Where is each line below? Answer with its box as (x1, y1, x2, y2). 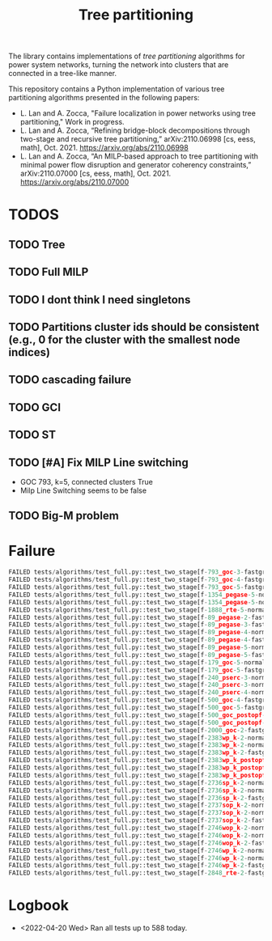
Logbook (8, 896, 69, 915)
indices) (8, 345, 51, 359)
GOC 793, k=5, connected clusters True (19, 477, 154, 486)
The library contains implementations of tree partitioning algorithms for (8, 51, 245, 61)
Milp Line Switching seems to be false (19, 485, 147, 495)
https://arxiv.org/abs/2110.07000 (19, 177, 130, 187)
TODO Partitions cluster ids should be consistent (8, 320, 260, 333)
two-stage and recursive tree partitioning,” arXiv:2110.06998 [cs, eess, (19, 134, 257, 144)
